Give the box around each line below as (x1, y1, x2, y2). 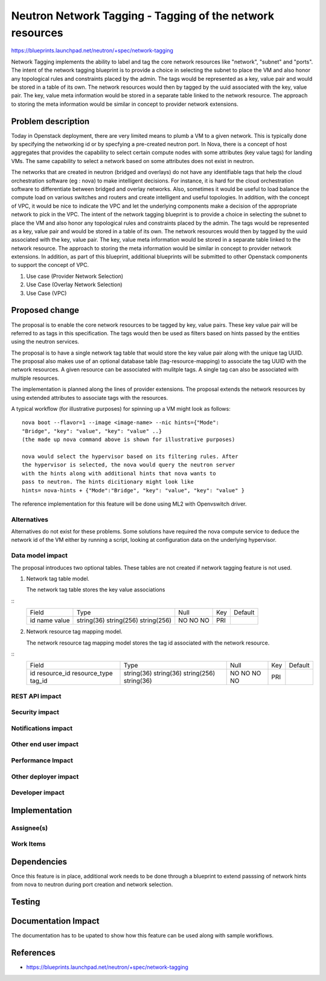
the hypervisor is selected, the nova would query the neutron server (22, 462, 235, 468)
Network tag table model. (26, 575, 90, 582)
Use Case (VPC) (26, 289, 67, 297)
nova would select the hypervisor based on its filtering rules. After (22, 453, 238, 460)
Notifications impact (11, 724, 72, 732)
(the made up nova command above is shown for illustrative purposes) (22, 436, 235, 443)
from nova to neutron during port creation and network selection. (11, 881, 173, 888)
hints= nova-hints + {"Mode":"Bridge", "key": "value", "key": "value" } (22, 487, 245, 494)
